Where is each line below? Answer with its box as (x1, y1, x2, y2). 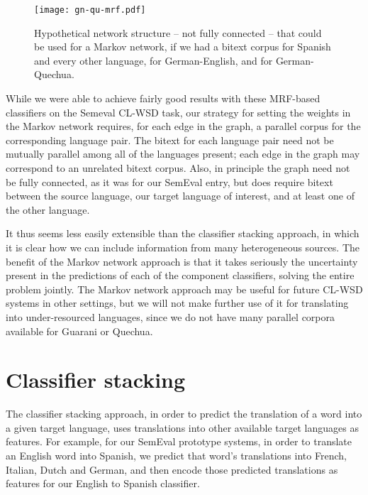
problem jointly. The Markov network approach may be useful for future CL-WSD (6, 281, 363, 296)
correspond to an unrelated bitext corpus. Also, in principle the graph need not (6, 161, 350, 175)
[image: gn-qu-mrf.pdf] (34, 5, 146, 15)
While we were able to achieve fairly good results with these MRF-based (6, 91, 320, 106)
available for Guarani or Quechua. (6, 323, 153, 338)
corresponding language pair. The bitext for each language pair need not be (6, 132, 334, 147)
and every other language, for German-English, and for (34, 53, 273, 67)
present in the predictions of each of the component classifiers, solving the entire (6, 268, 355, 283)
